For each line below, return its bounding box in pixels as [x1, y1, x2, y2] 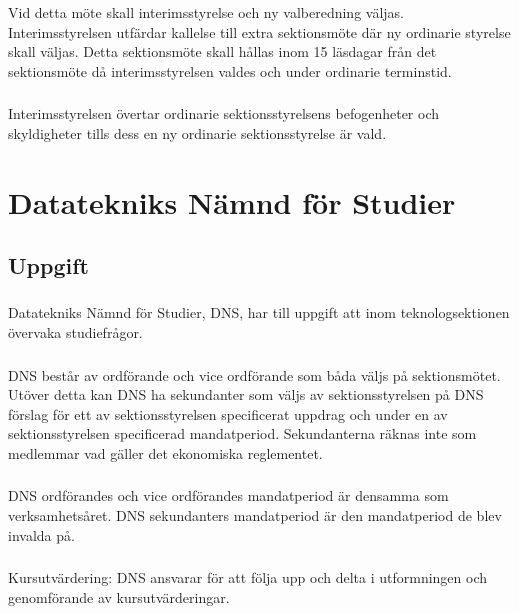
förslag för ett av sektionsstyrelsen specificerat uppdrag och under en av [8, 403, 448, 424]
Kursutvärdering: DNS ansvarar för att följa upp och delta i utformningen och [8, 567, 488, 588]
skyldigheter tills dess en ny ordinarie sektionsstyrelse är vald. [8, 122, 387, 143]
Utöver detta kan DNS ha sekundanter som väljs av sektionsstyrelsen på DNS [8, 384, 484, 405]
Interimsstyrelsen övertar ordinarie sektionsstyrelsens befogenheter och [8, 103, 440, 124]
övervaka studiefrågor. [8, 322, 143, 343]
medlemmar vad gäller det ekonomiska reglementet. [8, 442, 323, 463]
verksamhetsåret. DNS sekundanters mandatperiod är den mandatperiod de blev [8, 505, 502, 526]
